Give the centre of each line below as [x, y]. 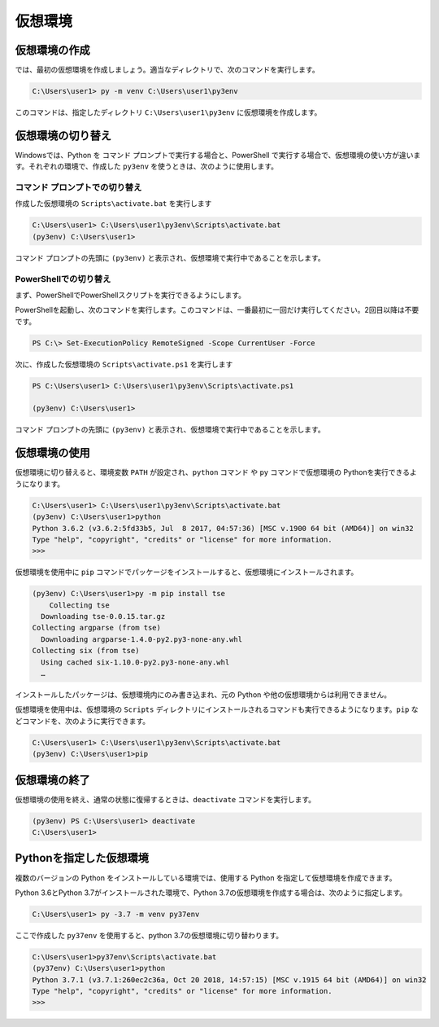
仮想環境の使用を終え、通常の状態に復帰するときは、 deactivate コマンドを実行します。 [165, 799]
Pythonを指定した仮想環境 [82, 858]
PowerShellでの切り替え [63, 279]
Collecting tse [79, 605]
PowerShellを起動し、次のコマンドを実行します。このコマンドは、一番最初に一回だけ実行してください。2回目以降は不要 [217, 310]
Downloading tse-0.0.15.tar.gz [103, 617]
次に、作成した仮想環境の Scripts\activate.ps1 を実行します [124, 364]
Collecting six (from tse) [86, 651]
